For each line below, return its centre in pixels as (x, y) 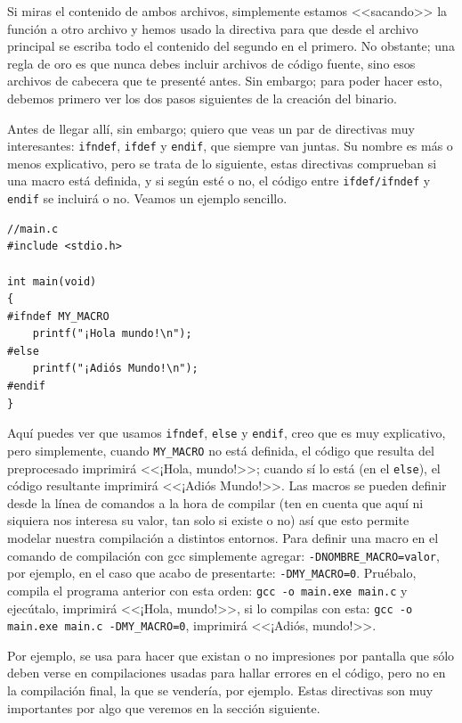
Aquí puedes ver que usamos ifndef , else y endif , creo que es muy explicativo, (227, 433)
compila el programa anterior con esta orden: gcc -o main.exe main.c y (207, 590)
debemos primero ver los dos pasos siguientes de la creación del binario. (202, 98)
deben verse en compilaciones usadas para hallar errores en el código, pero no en (227, 673)
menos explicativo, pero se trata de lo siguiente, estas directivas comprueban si (222, 163)
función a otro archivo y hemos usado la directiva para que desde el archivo (213, 28)
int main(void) (52, 281)
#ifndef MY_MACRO (58, 316)
